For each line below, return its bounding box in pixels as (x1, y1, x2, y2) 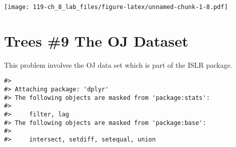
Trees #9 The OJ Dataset (4, 30, 189, 51)
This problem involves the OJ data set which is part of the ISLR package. (4, 59, 232, 70)
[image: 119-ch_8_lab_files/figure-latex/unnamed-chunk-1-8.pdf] (4, 4, 228, 11)
